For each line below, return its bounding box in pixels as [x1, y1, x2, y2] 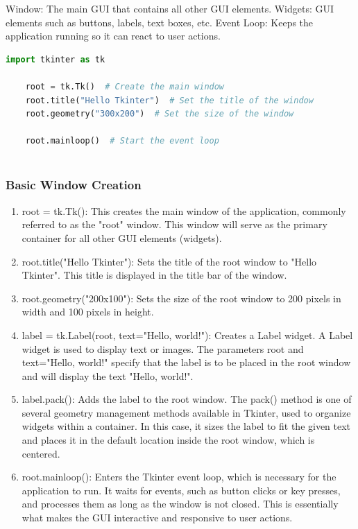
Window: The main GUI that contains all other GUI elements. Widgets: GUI [6, 1, 334, 15]
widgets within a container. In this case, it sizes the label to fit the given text [22, 419, 351, 433]
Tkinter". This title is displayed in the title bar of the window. [22, 268, 287, 282]
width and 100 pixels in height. [22, 304, 154, 319]
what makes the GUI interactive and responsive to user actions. [22, 510, 293, 525]
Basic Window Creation [6, 176, 142, 193]
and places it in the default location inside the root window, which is [22, 433, 315, 447]
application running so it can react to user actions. [6, 28, 221, 43]
